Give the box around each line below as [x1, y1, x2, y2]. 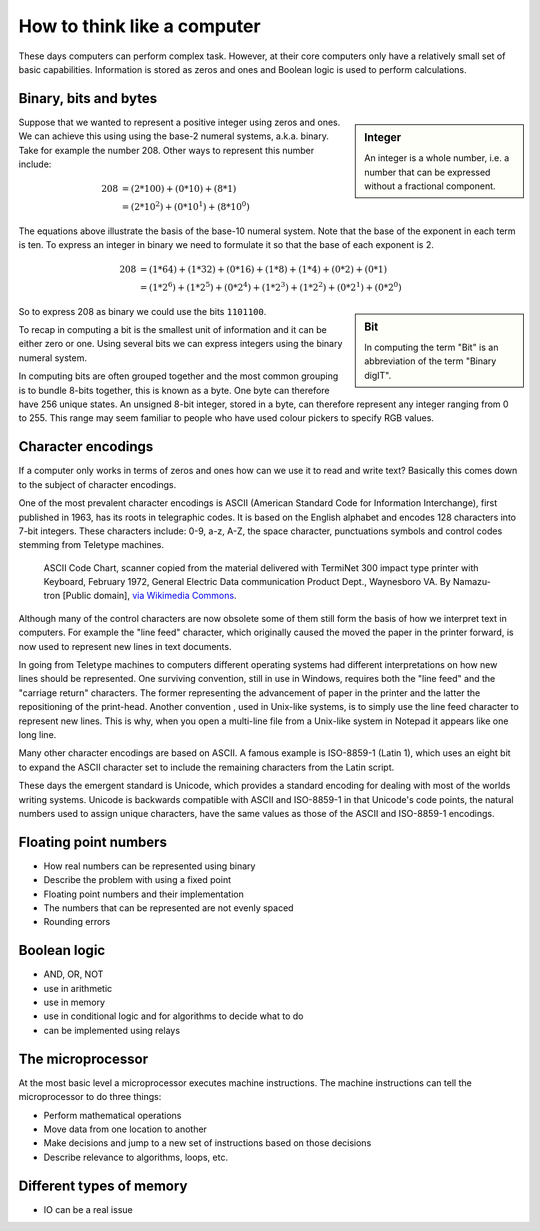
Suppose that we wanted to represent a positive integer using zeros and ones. [18, 116, 341, 128]
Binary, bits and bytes [18, 90, 158, 107]
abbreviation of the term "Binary [364, 355, 497, 367]
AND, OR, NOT [43, 968, 104, 980]
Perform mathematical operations [43, 1109, 182, 1121]
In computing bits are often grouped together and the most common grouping [18, 370, 339, 382]
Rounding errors [43, 916, 111, 928]
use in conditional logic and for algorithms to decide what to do [43, 1010, 304, 1022]
